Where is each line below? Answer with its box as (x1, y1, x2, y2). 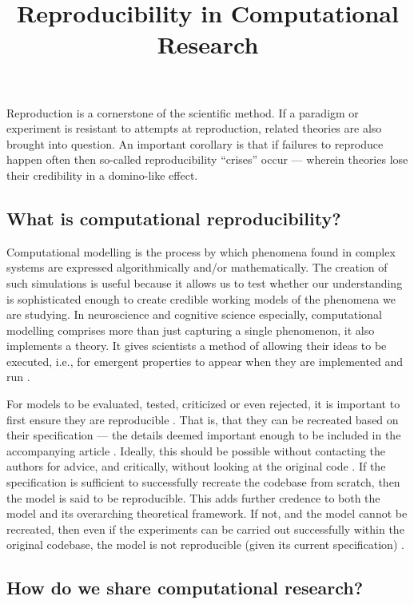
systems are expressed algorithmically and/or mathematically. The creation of (6, 259, 388, 276)
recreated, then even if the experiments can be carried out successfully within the (6, 520, 404, 537)
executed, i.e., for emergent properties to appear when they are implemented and (6, 352, 404, 369)
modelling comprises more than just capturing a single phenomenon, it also (6, 321, 375, 338)
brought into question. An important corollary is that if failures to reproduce (6, 135, 384, 152)
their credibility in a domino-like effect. (6, 166, 198, 183)
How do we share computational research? (6, 575, 364, 600)
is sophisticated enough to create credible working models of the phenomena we (6, 290, 396, 307)
